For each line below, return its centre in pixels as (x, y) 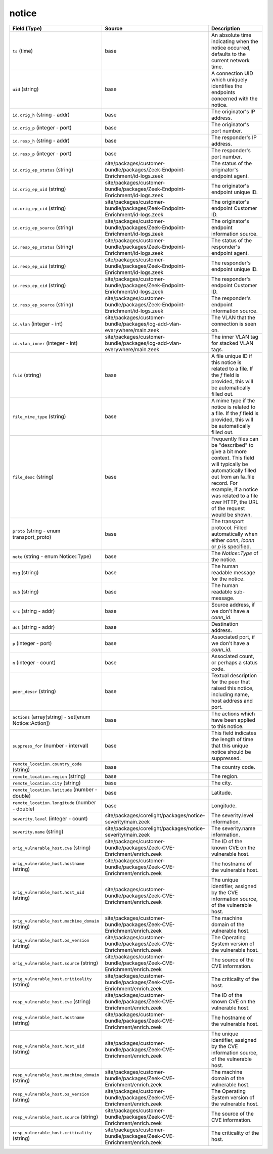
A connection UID (232, 73)
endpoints (223, 92)
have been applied (233, 720)
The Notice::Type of (235, 553)
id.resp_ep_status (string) (43, 247)
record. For (224, 483)
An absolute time (231, 35)
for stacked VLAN (232, 343)
